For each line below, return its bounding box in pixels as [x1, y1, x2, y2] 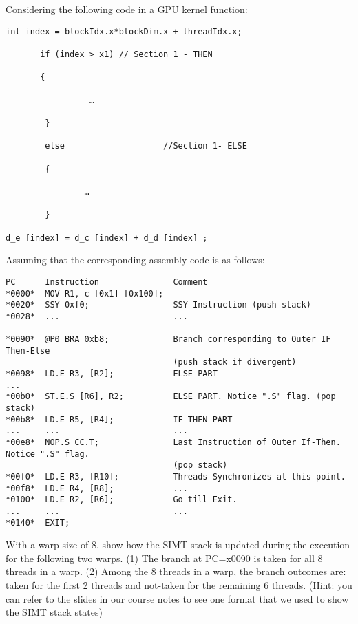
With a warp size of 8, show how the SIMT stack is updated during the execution [6, 537, 350, 552]
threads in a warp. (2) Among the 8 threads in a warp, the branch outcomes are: [6, 564, 346, 579]
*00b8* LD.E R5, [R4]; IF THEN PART [6, 414, 233, 424]
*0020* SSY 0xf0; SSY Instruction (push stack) [6, 300, 311, 310]
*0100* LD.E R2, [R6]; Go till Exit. [6, 495, 238, 505]
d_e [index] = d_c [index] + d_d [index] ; [6, 233, 208, 243]
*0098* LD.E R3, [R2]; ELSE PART [6, 369, 218, 379]
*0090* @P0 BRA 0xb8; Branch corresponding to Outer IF [6, 334, 331, 345]
